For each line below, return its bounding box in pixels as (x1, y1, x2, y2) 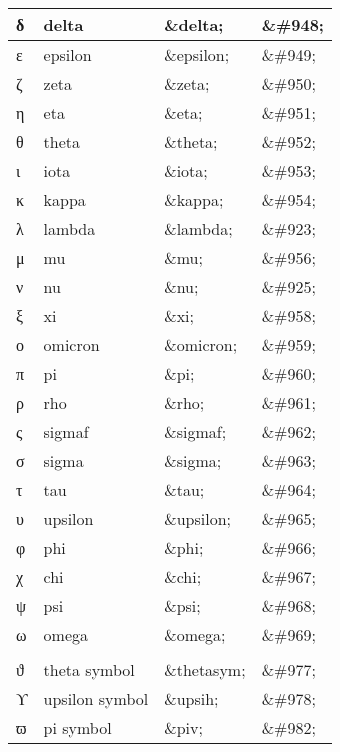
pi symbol (43, 716, 112, 739)
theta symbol (43, 658, 135, 681)
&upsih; (164, 687, 219, 710)
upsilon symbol (43, 687, 149, 710)
